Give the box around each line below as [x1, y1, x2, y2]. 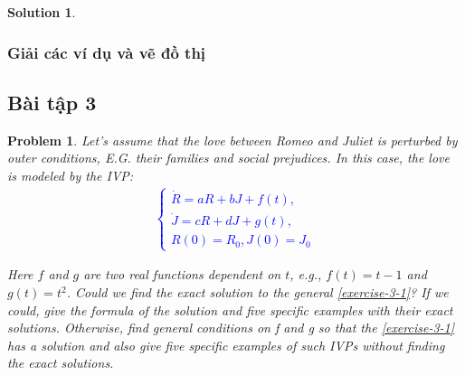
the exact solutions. [7, 353, 114, 372]
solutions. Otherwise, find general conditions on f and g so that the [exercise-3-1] [7, 318, 455, 337]
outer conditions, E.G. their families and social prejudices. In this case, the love [7, 148, 450, 167]
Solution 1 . [7, 3, 76, 21]
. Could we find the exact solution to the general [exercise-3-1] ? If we [66, 283, 449, 302]
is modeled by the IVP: [7, 165, 134, 184]
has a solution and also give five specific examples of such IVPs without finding [7, 335, 445, 354]
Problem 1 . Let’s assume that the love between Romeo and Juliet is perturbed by [7, 130, 458, 149]
